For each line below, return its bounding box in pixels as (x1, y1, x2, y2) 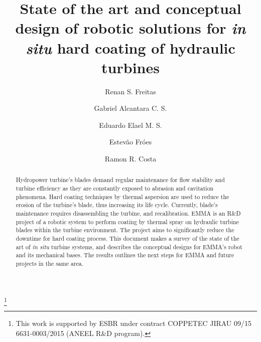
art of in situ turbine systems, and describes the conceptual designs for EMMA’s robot (16, 242, 242, 251)
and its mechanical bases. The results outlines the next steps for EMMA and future (16, 251, 234, 259)
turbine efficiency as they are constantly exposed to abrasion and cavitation (16, 184, 214, 193)
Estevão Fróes (109, 136, 152, 147)
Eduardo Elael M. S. (99, 119, 162, 130)
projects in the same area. (16, 259, 84, 268)
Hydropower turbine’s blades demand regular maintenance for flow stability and (16, 176, 225, 184)
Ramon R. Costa (104, 153, 157, 164)
